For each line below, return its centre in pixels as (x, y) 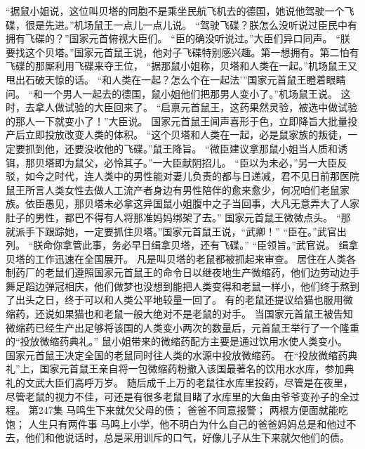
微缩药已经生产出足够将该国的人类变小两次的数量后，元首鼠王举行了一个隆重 (182, 327)
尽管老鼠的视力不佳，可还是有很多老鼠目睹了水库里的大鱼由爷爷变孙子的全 (178, 396)
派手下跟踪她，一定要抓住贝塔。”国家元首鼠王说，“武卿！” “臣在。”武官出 (181, 231)
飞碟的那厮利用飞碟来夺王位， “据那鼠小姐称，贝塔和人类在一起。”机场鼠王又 (181, 66)
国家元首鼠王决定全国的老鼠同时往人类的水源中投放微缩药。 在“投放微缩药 (177, 354)
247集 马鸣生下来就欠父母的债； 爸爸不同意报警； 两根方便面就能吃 (193, 410)
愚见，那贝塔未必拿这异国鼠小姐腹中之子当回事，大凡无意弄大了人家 (202, 203)
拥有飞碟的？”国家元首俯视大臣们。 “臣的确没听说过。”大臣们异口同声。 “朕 (178, 38)
